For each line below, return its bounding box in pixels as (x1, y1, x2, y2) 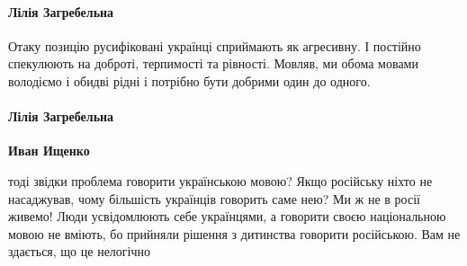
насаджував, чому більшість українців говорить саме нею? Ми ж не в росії (8, 189, 420, 208)
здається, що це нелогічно (8, 242, 151, 261)
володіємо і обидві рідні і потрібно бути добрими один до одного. (8, 71, 371, 90)
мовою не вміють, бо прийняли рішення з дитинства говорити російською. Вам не (8, 224, 461, 243)
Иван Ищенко (8, 141, 90, 160)
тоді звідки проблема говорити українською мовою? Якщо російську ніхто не (8, 171, 433, 190)
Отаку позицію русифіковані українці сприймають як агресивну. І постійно (8, 36, 421, 55)
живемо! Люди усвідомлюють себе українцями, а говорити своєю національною (8, 207, 446, 226)
